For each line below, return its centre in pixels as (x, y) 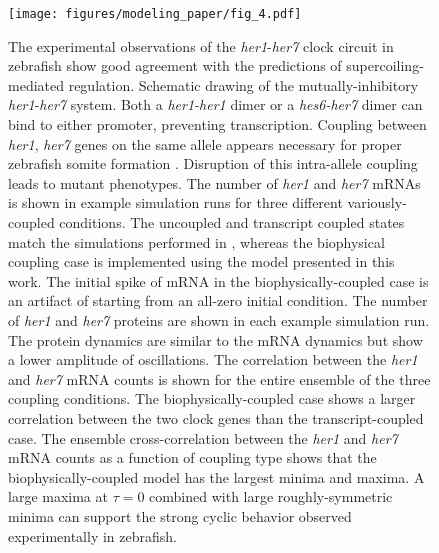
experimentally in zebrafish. (92, 535)
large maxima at (58, 496)
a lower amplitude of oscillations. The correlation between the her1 (213, 359)
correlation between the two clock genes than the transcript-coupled (216, 417)
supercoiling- (385, 65)
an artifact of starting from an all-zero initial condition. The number (218, 300)
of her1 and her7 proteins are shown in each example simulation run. (219, 319)
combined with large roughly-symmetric (271, 496)
